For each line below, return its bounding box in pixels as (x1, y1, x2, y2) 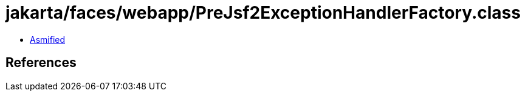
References (5, 55, 77, 71)
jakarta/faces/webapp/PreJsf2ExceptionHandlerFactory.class (5, 2, 521, 23)
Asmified (30, 34, 66, 45)
